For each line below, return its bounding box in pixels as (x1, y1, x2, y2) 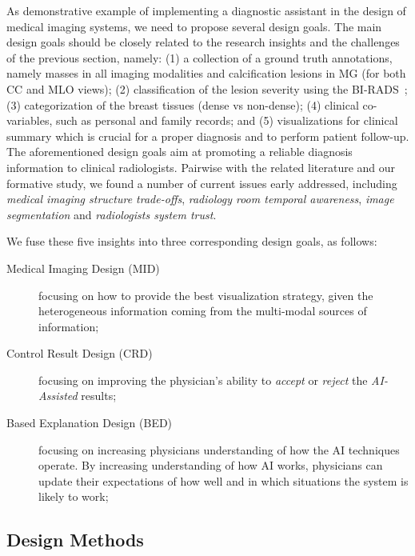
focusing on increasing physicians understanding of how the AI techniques (38, 441, 400, 458)
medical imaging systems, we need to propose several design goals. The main (6, 18, 382, 34)
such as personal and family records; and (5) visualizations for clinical (55, 112, 398, 129)
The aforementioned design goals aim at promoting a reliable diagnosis (6, 143, 353, 160)
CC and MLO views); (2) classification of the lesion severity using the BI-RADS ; (6, 80, 408, 97)
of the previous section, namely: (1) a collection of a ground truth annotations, (6, 49, 393, 66)
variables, (6, 112, 53, 129)
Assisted (38, 387, 78, 404)
